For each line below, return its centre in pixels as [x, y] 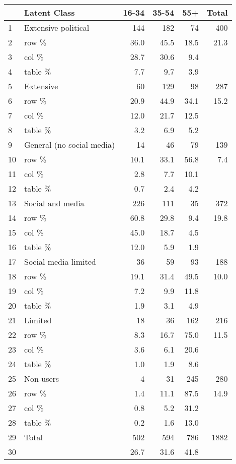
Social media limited [60, 262]
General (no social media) [70, 144]
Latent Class [50, 12]
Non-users [42, 379]
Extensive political [57, 27]
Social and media [54, 203]
